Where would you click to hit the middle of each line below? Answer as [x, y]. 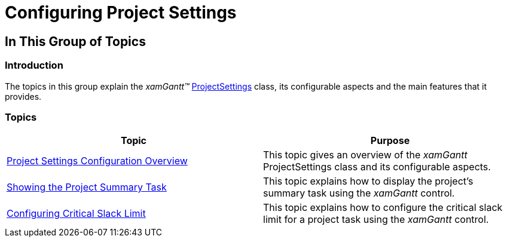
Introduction [34, 65]
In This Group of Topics [75, 41]
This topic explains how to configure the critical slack [383, 208]
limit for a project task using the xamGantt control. [376, 220]
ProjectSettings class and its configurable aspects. [377, 167]
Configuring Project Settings [121, 13]
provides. [23, 96]
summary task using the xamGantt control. [359, 193]
